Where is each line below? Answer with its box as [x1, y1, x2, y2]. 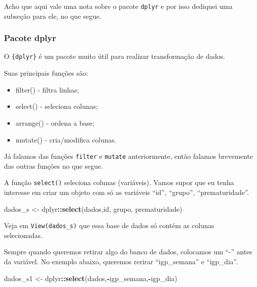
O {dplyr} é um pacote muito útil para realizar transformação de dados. [4, 51, 225, 61]
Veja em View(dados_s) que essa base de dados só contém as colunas [4, 220, 214, 231]
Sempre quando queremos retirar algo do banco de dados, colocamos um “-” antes [4, 246, 253, 257]
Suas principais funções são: [4, 68, 88, 78]
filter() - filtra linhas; [15, 84, 79, 95]
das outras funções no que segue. [4, 160, 103, 171]
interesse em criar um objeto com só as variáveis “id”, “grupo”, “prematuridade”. [4, 187, 249, 197]
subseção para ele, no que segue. [4, 10, 102, 21]
